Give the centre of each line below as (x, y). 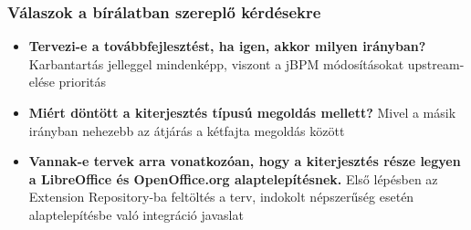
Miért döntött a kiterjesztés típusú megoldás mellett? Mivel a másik (242, 112)
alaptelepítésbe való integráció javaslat (136, 214)
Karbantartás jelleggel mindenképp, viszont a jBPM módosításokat (216, 63)
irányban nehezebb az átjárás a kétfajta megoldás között (187, 130)
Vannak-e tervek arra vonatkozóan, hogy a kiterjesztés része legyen (245, 161)
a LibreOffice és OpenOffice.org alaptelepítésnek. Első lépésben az (233, 178)
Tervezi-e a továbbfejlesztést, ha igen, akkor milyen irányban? (227, 46)
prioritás (83, 82)
